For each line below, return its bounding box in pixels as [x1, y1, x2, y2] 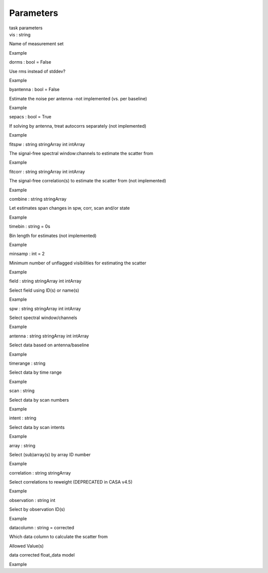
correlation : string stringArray [9, 470, 71, 476]
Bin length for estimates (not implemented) [9, 233, 97, 239]
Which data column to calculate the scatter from [9, 534, 108, 540]
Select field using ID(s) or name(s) [9, 287, 79, 293]
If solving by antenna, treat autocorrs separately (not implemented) [9, 123, 146, 129]
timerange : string [9, 360, 46, 366]
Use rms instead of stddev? [9, 68, 66, 74]
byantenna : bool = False [9, 86, 60, 92]
